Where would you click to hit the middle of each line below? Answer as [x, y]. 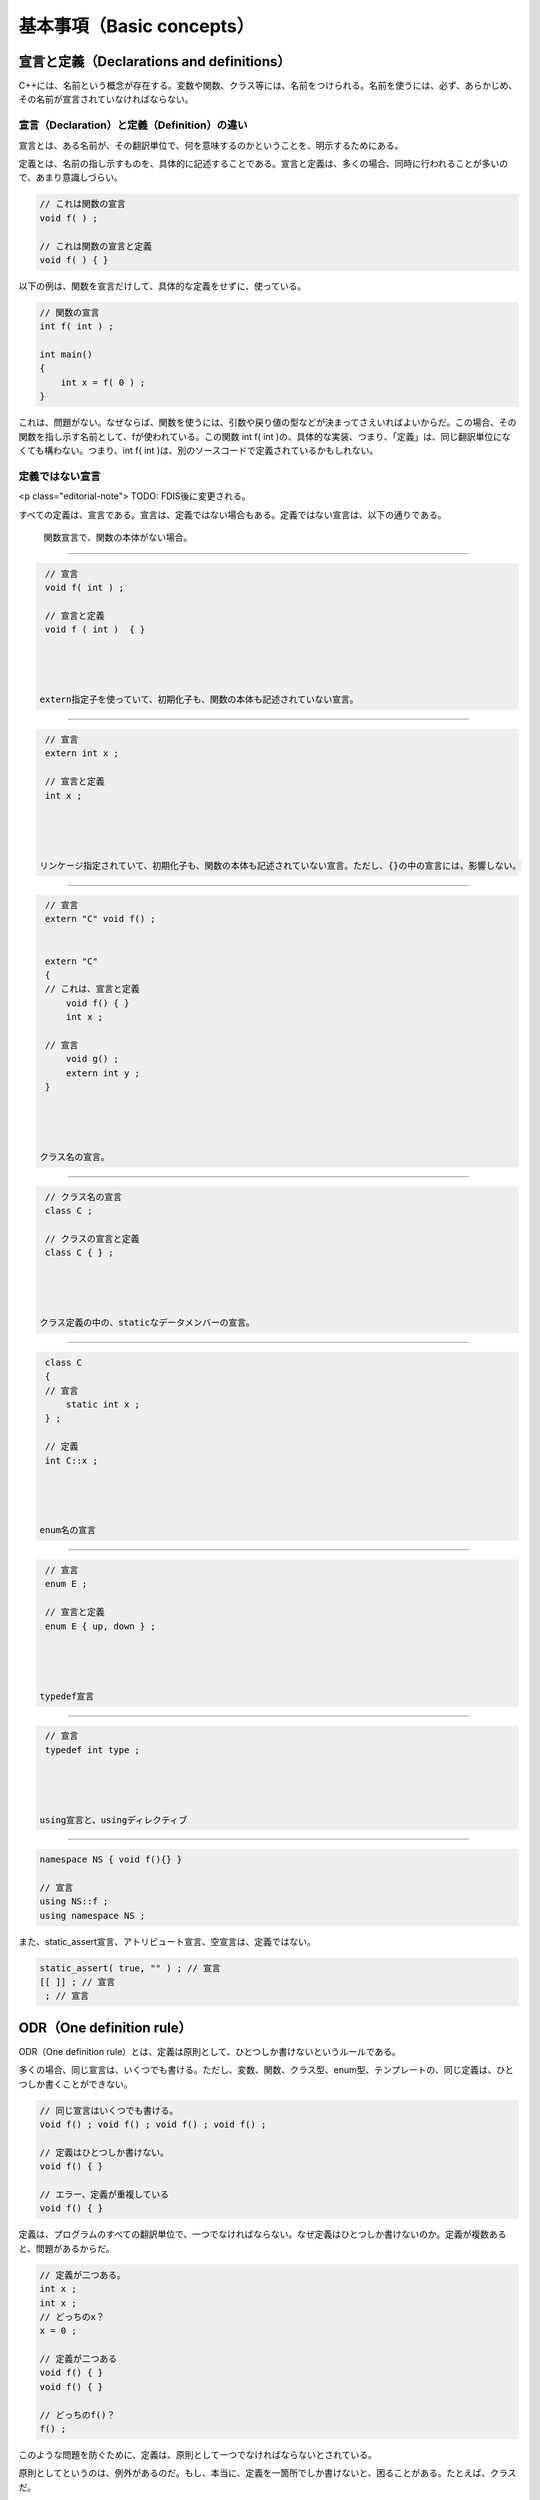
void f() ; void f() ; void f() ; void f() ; [153, 2124]
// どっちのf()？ [77, 2414]
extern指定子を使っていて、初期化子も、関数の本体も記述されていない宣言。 [199, 699]
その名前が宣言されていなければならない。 [106, 99]
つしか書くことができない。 [75, 2084]
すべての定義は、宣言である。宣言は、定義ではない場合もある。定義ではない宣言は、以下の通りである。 [232, 514]
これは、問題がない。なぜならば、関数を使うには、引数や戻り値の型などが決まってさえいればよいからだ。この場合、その [267, 422]
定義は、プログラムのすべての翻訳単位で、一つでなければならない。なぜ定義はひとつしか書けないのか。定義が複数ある [262, 2234]
